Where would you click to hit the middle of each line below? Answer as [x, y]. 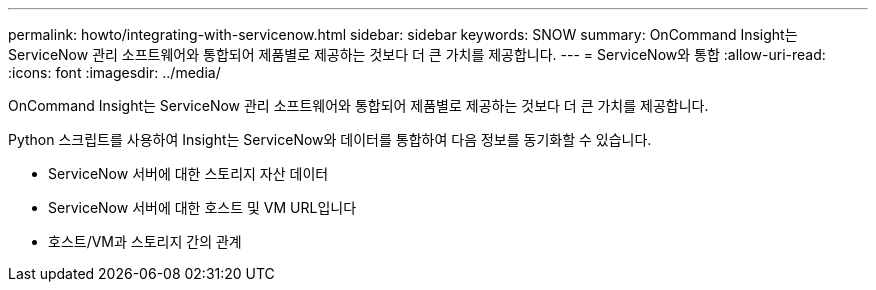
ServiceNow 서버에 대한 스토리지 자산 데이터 [188, 173]
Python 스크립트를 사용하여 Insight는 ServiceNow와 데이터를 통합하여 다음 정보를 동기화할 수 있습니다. [330, 139]
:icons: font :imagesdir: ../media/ [114, 72]
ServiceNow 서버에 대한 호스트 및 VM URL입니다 [202, 207]
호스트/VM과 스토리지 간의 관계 [145, 241]
